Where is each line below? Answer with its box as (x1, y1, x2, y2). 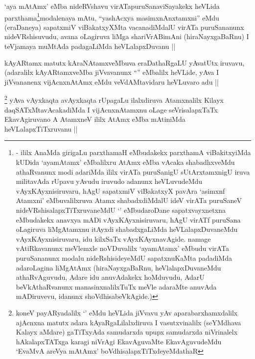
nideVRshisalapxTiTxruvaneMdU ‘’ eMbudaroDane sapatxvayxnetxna (16, 205, 226, 215)
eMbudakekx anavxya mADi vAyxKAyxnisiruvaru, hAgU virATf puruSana (16, 214, 241, 224)
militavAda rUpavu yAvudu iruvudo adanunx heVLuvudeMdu (16, 176, 203, 186)
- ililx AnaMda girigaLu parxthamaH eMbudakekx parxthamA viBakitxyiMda (16, 147, 251, 157)
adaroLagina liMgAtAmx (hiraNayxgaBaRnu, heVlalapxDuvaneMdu (16, 262, 221, 272)
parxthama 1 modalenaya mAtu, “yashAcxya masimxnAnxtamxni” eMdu (4, 11, 219, 22)
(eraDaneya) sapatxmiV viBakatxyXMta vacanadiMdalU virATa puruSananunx (4, 22, 244, 32)
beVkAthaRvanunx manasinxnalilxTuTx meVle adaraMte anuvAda (16, 281, 217, 292)
